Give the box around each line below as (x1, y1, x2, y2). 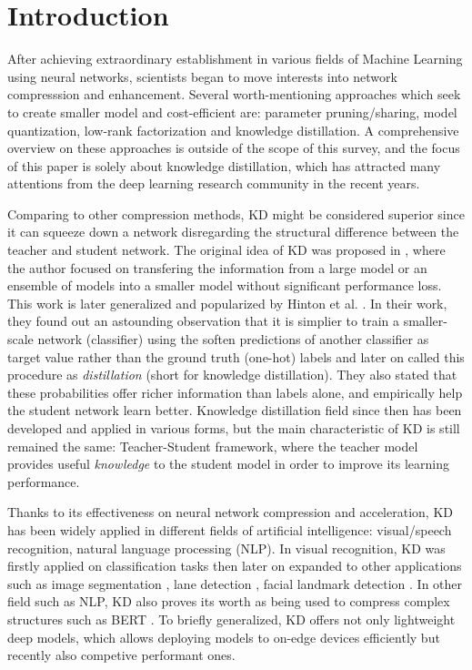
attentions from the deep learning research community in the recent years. (7, 174, 420, 193)
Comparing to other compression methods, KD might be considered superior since (7, 204, 465, 223)
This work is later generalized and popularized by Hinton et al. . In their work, (7, 293, 447, 312)
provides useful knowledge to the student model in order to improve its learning (7, 454, 450, 473)
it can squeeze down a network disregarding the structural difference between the (7, 222, 459, 241)
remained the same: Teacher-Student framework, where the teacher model (7, 436, 418, 455)
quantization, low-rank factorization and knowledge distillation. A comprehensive (7, 120, 459, 139)
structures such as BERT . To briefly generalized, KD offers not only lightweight (7, 609, 456, 628)
